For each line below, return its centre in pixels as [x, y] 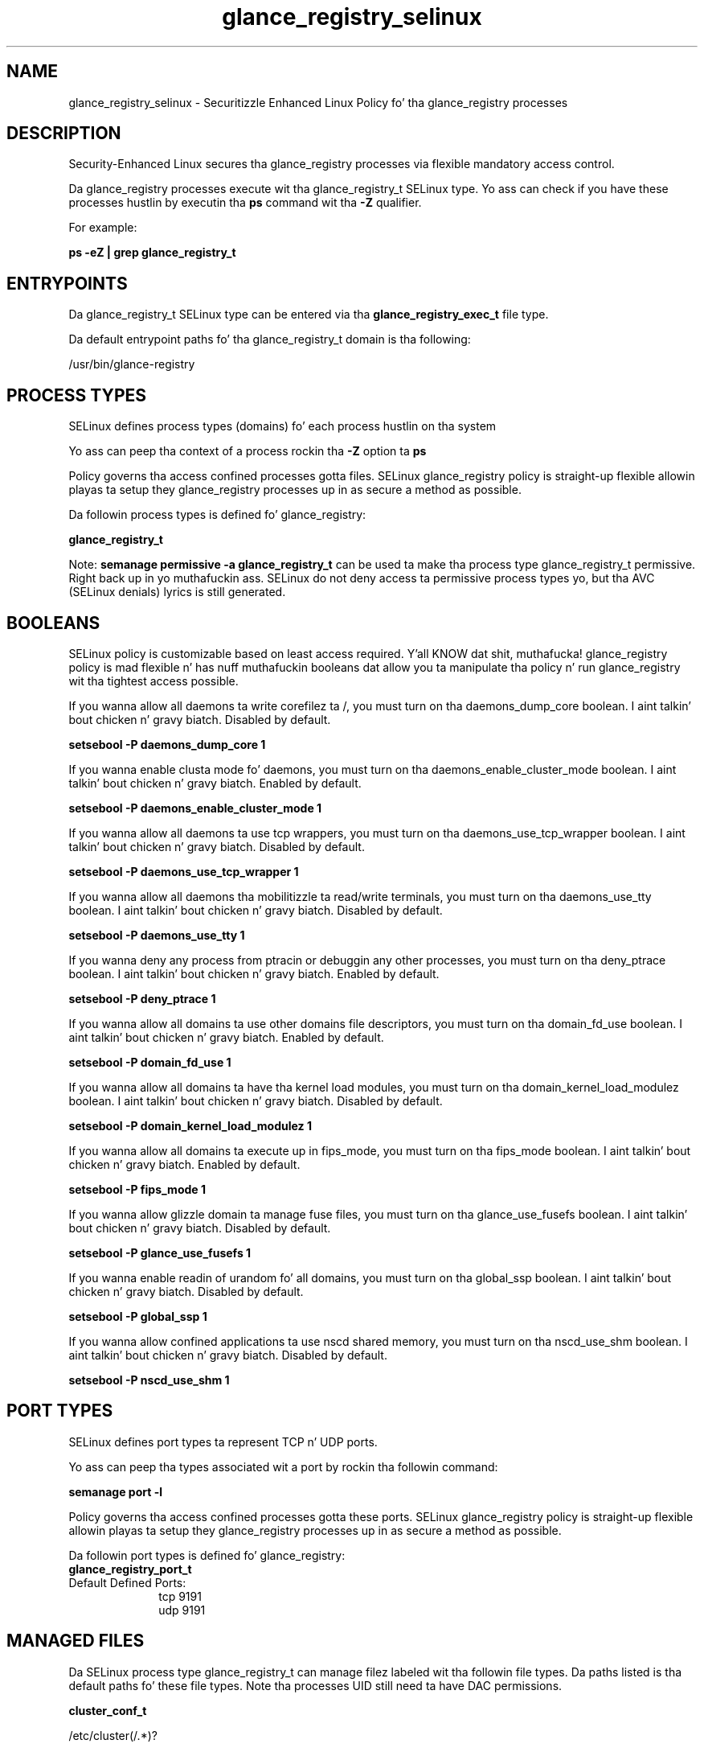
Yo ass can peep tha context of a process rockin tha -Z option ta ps [248, 451]
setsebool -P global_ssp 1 [138, 1316]
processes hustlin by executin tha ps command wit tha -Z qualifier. [245, 203]
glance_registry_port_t [130, 1569]
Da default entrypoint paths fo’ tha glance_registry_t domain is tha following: [270, 339]
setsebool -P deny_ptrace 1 [142, 998]
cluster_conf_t [108, 1710]
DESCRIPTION [64, 134]
